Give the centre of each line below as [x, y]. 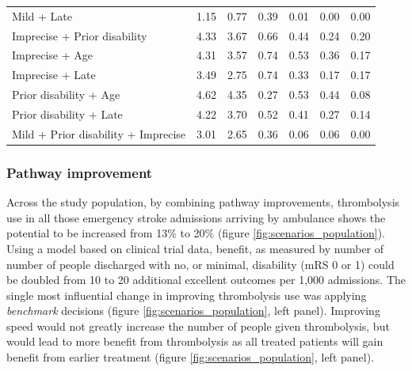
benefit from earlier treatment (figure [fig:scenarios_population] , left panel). [191, 357]
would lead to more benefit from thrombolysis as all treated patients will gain [195, 341]
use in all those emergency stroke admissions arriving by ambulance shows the [196, 217]
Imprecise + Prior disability [80, 35]
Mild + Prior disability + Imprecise [99, 133]
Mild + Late [42, 15]
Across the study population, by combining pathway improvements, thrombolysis [203, 202]
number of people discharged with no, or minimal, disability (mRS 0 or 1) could [200, 264]
